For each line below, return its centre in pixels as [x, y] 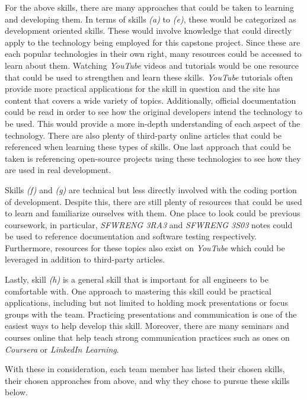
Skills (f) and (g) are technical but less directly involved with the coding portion [151, 189]
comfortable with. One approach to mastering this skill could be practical [138, 291]
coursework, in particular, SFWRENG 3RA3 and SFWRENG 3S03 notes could [149, 224]
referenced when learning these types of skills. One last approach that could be [148, 147]
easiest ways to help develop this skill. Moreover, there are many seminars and [147, 326]
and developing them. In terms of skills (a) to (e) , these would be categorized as [151, 19]
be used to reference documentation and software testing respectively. [131, 236]
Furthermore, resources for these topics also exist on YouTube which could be [145, 247]
